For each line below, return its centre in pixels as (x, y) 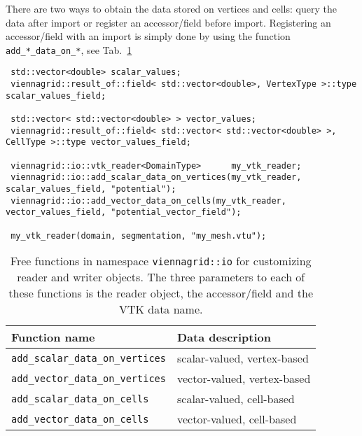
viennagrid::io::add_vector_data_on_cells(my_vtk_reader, (148, 201)
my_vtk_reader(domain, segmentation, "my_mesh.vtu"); (139, 235)
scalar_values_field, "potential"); (91, 189)
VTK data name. (161, 309)
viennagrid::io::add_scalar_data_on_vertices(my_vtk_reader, (156, 177)
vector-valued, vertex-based (244, 379)
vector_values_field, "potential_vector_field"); (124, 212)
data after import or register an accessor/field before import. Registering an (168, 22)
